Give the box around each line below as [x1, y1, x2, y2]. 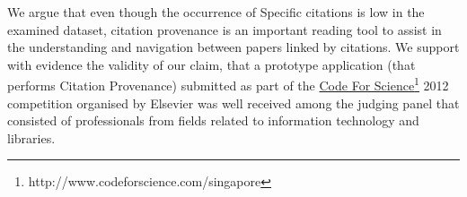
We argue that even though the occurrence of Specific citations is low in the [7, 3, 425, 21]
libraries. [7, 128, 56, 147]
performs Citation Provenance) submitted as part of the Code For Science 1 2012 [7, 73, 449, 95]
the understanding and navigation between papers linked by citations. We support [7, 38, 460, 56]
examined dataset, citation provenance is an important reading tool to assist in [7, 20, 442, 39]
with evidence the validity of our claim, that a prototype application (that [7, 55, 416, 73]
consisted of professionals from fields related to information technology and [7, 111, 419, 130]
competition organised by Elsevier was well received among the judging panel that [7, 93, 460, 112]
